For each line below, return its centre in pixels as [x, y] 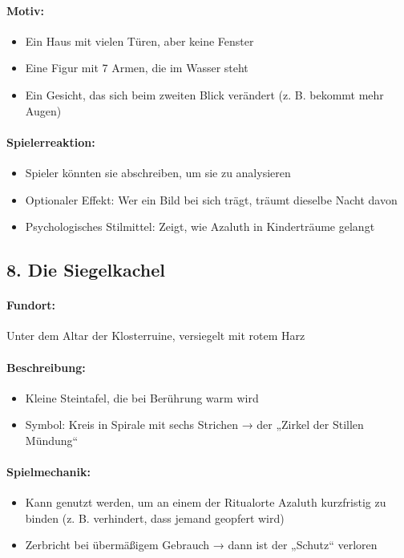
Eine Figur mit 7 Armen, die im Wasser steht [137, 68]
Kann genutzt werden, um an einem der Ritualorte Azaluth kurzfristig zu [206, 502]
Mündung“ [52, 440]
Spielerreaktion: [51, 142]
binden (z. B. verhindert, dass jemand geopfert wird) [155, 518]
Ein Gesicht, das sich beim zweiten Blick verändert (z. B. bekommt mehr [204, 94]
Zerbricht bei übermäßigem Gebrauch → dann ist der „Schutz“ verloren [201, 545]
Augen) [43, 110]
